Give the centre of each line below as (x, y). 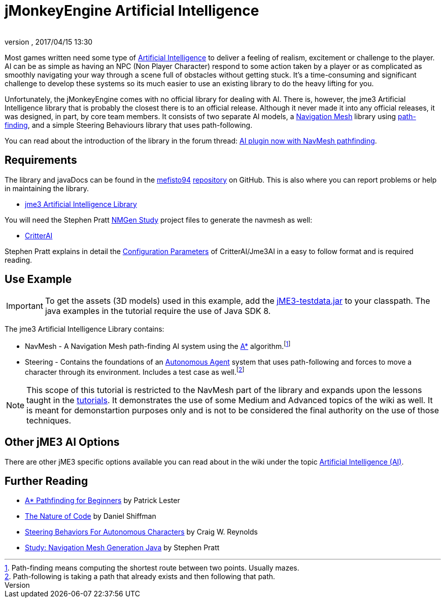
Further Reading (46, 481)
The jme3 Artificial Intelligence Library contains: (84, 329)
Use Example (38, 279)
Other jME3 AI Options (62, 442)
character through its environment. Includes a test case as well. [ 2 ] (135, 371)
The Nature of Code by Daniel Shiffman (91, 516)
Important (25, 306)
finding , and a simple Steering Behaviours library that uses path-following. (129, 125)
